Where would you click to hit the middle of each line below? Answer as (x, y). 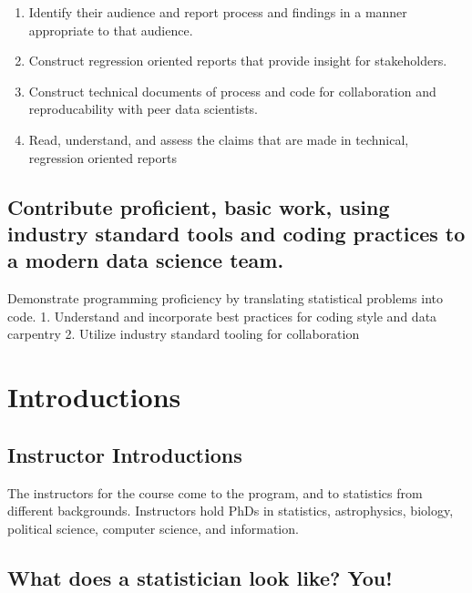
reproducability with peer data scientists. (143, 109)
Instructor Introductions (125, 454)
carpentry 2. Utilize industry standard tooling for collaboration (184, 334)
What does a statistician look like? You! (200, 577)
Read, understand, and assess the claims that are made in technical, (219, 139)
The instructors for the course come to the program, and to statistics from (215, 492)
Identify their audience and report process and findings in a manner (218, 12)
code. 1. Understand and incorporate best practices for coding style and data (222, 316)
